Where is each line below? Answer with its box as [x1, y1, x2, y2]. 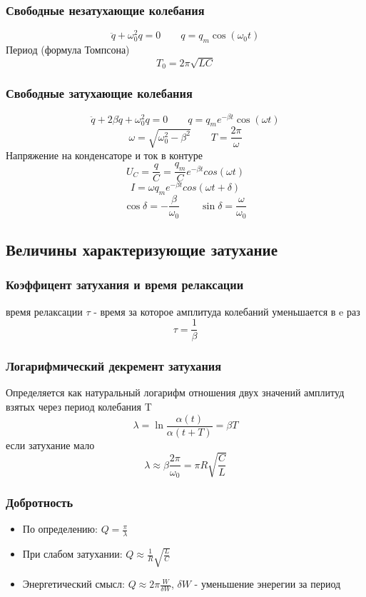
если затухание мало [6, 437, 95, 452]
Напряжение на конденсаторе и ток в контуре [6, 147, 203, 162]
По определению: [22, 521, 98, 536]
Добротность [6, 493, 73, 511]
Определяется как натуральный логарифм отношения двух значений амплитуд [6, 385, 345, 400]
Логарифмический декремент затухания [6, 357, 222, 375]
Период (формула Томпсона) [6, 42, 130, 57]
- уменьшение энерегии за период [194, 576, 341, 591]
